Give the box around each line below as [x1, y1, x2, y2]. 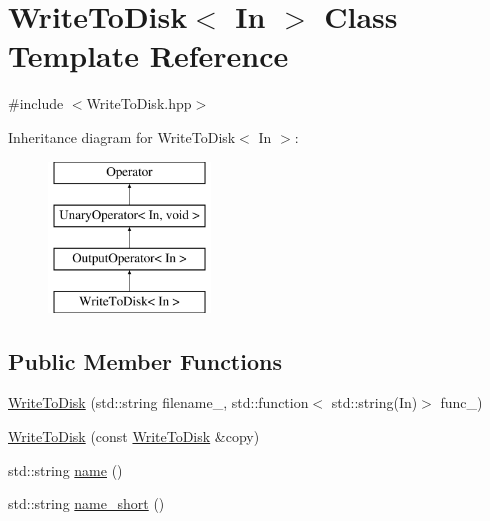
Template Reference [8, 35, 289, 76]
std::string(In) [331, 392, 418, 413]
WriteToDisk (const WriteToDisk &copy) [8, 426, 260, 447]
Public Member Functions [8, 345, 282, 376]
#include [8, 93, 64, 114]
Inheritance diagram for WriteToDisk [8, 126, 236, 147]
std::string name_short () [8, 493, 165, 514]
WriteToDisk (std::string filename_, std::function [8, 392, 309, 413]
